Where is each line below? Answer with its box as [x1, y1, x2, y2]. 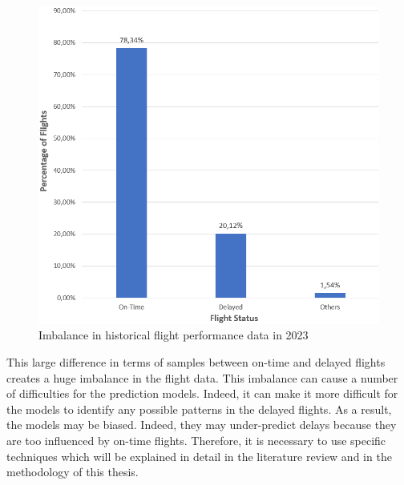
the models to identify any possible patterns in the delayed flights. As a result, [6, 400, 392, 417]
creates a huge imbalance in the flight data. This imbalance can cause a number [6, 369, 398, 386]
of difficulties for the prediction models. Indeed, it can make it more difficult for [6, 385, 398, 402]
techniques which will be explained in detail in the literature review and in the [6, 447, 392, 464]
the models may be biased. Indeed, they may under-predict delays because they [6, 416, 397, 433]
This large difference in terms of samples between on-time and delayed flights [6, 354, 386, 370]
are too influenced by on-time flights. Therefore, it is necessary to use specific [6, 431, 386, 448]
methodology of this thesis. [6, 463, 139, 480]
